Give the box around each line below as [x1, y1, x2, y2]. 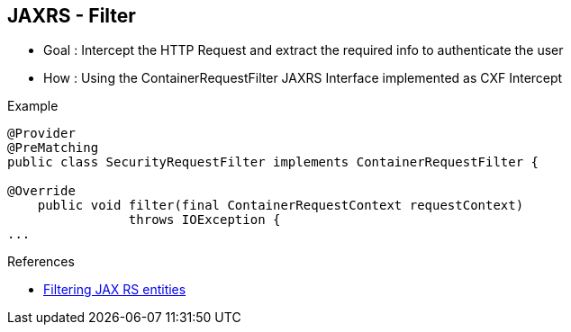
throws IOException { [128, 212, 281, 228]
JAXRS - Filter [7, 4, 136, 27]
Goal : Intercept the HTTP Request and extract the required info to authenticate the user [43, 42, 564, 58]
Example [7, 98, 59, 114]
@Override [7, 184, 76, 199]
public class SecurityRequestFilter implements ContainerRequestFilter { [7, 155, 539, 170]
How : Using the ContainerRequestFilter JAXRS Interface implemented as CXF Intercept [43, 70, 563, 86]
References [7, 254, 75, 270]
